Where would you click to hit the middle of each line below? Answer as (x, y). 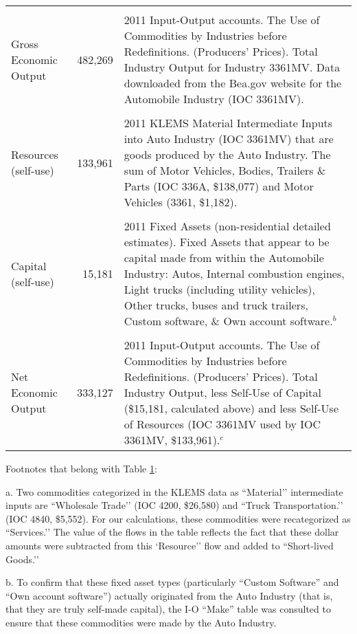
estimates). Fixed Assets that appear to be (227, 242)
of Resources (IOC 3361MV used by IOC (222, 424)
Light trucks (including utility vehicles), (220, 289)
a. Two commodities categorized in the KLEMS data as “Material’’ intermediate (174, 491)
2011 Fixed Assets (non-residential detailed (227, 226)
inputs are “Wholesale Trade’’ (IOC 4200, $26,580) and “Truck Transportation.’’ (174, 505)
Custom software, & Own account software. (228, 321)
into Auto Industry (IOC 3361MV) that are (229, 139)
